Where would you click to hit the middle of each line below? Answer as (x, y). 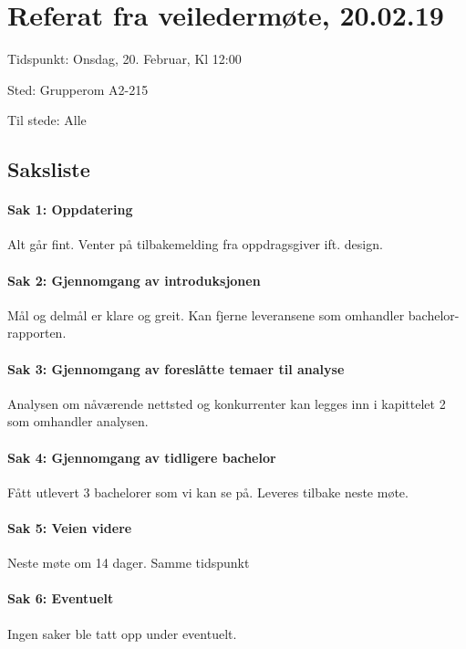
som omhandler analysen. (78, 421)
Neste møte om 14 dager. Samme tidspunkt (129, 563)
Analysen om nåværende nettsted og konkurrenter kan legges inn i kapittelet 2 (227, 403)
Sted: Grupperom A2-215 (78, 89)
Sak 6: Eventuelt (61, 598)
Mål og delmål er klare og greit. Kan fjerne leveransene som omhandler (206, 314)
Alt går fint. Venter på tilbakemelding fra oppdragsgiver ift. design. (195, 244)
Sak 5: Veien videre (70, 528)
